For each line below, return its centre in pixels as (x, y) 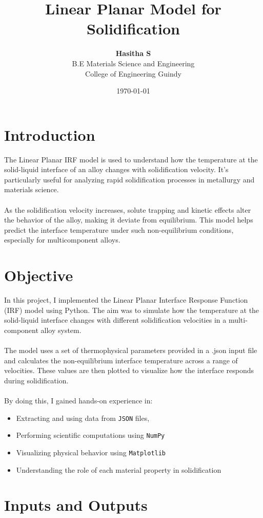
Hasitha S (133, 53)
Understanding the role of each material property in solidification (119, 469)
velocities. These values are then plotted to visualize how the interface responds (129, 370)
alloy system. (61, 330)
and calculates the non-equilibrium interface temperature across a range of (121, 360)
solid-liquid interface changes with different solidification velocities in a (115, 320)
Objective (39, 275)
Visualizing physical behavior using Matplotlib (91, 452)
